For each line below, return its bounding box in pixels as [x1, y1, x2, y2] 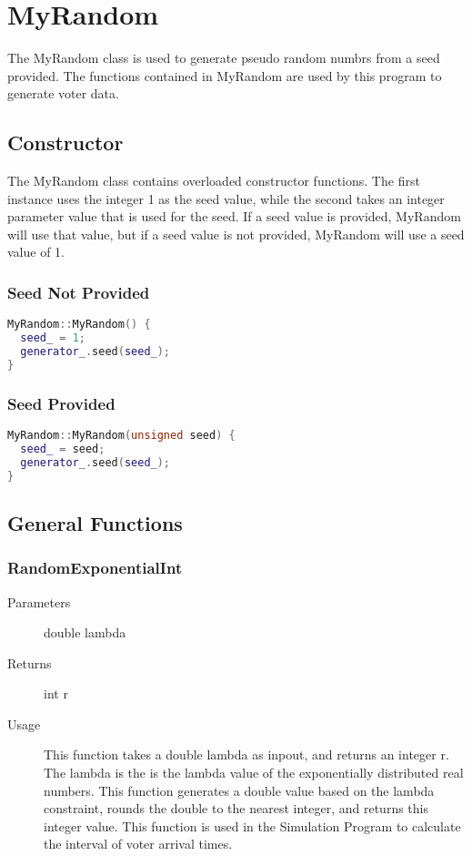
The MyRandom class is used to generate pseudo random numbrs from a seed [7, 48, 440, 67]
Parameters [7, 592, 71, 611]
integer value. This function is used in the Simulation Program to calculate [44, 816, 461, 835]
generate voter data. [7, 84, 119, 103]
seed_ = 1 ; [20, 331, 85, 345]
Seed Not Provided [7, 281, 150, 303]
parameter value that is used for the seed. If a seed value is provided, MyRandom [7, 207, 461, 226]
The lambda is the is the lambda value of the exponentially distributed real [44, 763, 464, 782]
